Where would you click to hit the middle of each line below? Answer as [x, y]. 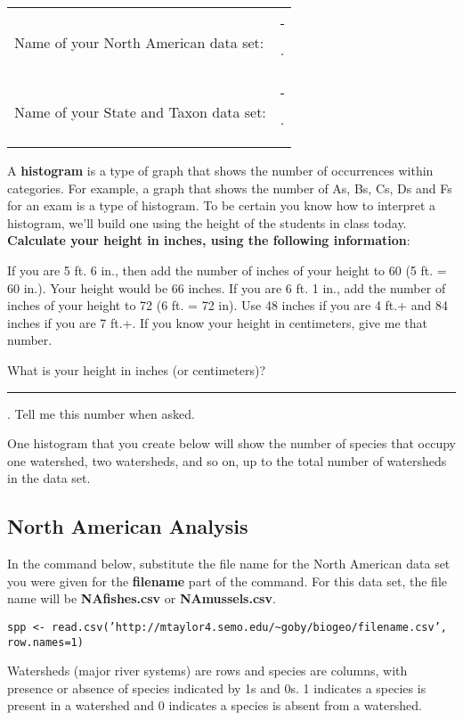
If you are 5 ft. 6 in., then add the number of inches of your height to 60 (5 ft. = [227, 270]
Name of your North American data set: [139, 42]
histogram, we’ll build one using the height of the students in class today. [207, 222]
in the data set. [49, 478]
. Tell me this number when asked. [101, 413]
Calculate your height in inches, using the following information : [209, 240]
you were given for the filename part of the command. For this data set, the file [227, 581]
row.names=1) [45, 642]
